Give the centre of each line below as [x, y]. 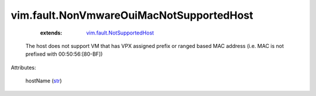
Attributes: [23, 67]
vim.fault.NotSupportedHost [120, 33]
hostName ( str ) [44, 81]
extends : [51, 33]
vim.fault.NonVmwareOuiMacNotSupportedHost [132, 15]
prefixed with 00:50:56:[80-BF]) [64, 54]
